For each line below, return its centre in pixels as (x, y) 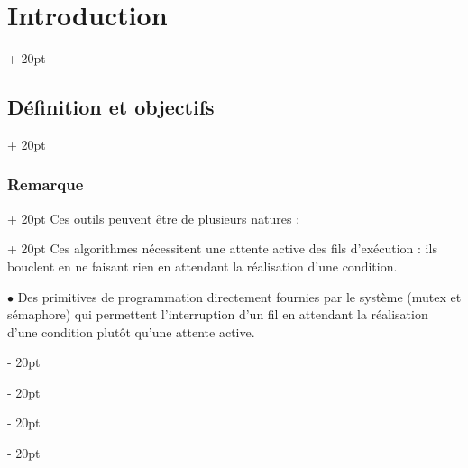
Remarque (46, 184)
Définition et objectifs (111, 107)
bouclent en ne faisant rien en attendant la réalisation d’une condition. (202, 266)
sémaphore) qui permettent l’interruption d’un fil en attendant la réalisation (218, 314)
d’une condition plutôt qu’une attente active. (131, 331)
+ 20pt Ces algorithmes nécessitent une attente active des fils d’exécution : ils (222, 248)
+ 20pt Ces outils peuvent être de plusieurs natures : (154, 218)
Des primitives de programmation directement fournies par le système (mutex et (239, 296)
